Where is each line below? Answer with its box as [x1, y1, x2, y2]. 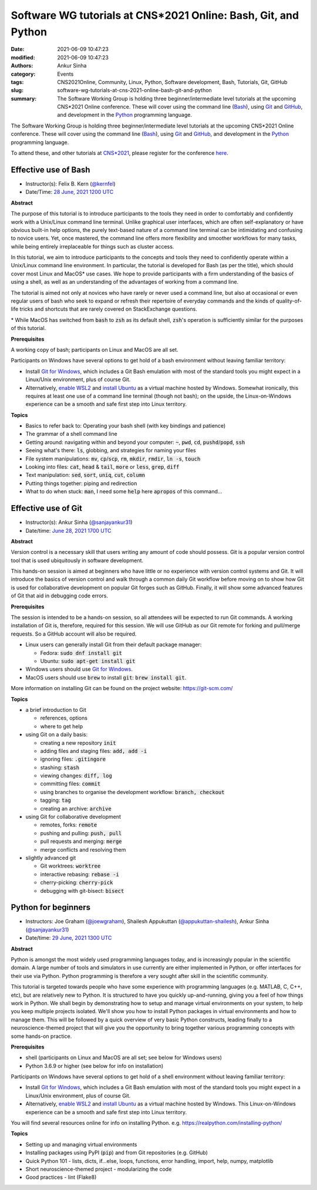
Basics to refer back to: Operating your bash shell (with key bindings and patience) [25, 422, 226, 429]
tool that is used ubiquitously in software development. [11, 557, 144, 564]
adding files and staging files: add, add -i [40, 747, 147, 754]
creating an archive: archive [40, 805, 112, 812]
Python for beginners [11, 902, 91, 913]
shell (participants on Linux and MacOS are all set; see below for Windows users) [25, 1054, 222, 1061]
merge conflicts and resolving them [40, 846, 126, 853]
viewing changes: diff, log [40, 772, 113, 779]
